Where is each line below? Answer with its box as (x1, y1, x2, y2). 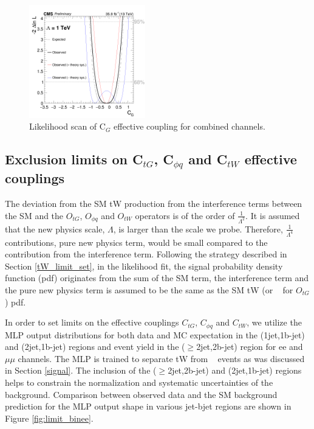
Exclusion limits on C (5, 150, 143, 169)
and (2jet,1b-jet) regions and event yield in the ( (5, 340, 185, 353)
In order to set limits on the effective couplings (5, 316, 179, 329)
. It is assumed (245, 209, 300, 221)
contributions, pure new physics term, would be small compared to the (5, 235, 268, 248)
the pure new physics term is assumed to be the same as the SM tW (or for (5, 283, 293, 296)
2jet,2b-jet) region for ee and (196, 340, 303, 353)
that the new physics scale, (5, 222, 105, 235)
